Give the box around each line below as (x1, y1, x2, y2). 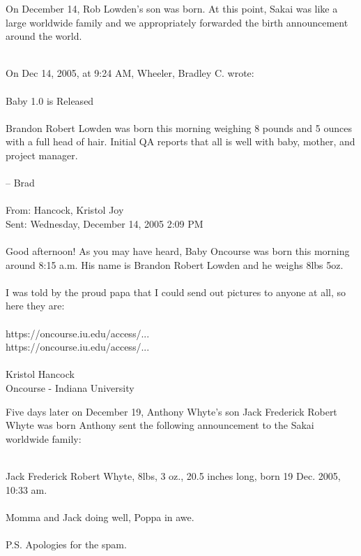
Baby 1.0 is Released (6, 93, 94, 108)
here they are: (6, 298, 65, 313)
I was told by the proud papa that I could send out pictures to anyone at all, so (6, 284, 346, 299)
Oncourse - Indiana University (6, 381, 135, 395)
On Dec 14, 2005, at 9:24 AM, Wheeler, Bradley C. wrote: (6, 66, 254, 80)
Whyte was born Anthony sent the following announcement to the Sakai (6, 418, 314, 432)
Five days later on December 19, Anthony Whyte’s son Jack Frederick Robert (6, 404, 337, 418)
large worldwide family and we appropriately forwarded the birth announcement (6, 15, 348, 29)
